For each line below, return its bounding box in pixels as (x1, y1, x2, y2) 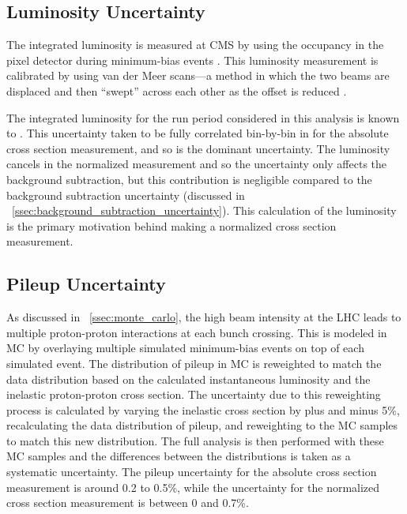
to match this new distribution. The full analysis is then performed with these (6, 432, 384, 448)
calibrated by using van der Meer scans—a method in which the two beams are (6, 67, 390, 84)
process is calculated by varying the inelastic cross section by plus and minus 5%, (6, 401, 400, 418)
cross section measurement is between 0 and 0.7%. (6, 494, 249, 511)
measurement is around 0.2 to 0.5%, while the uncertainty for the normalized (6, 478, 380, 495)
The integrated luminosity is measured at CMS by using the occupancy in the (6, 36, 384, 53)
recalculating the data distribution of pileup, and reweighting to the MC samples (6, 417, 398, 433)
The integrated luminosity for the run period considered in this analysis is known (6, 109, 400, 126)
